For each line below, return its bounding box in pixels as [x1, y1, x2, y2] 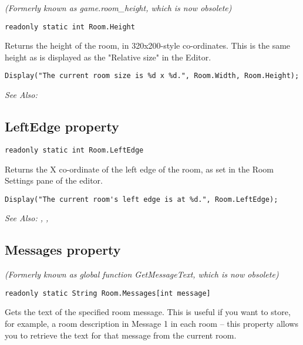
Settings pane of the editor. [5, 174, 103, 187]
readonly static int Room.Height [5, 22, 135, 31]
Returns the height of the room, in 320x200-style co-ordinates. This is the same [5, 39, 291, 52]
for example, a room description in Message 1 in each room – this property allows [5, 317, 298, 330]
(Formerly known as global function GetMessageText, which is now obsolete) [5, 268, 279, 280]
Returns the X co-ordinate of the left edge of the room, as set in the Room [5, 163, 274, 175]
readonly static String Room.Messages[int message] [5, 289, 211, 297]
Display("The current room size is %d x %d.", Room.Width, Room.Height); [5, 72, 299, 80]
